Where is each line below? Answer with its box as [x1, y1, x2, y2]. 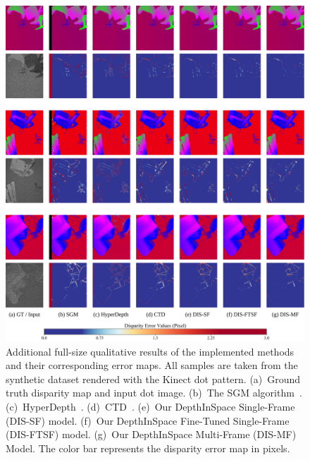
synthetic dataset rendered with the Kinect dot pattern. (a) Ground [6, 371, 301, 386]
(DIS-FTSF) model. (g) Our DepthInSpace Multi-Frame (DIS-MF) [6, 427, 297, 442]
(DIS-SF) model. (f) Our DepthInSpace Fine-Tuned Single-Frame [6, 413, 290, 428]
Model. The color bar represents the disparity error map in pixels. [6, 440, 290, 455]
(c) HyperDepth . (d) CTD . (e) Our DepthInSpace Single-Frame [6, 399, 295, 414]
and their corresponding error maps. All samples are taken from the [6, 358, 298, 373]
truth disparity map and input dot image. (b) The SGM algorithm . [6, 385, 302, 400]
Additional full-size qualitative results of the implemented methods [6, 344, 294, 358]
